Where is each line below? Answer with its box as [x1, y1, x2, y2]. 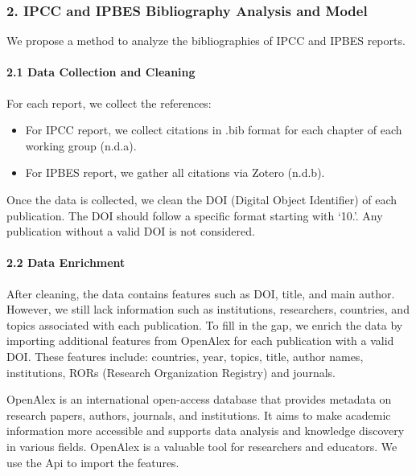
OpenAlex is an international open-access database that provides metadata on [6, 391, 392, 408]
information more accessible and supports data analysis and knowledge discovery [6, 422, 405, 439]
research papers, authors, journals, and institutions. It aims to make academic [6, 406, 391, 423]
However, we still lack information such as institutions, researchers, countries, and [6, 301, 410, 318]
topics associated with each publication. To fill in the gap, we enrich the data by [6, 316, 403, 333]
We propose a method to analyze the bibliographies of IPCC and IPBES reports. [6, 32, 406, 49]
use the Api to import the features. [6, 453, 179, 470]
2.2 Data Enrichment [6, 254, 126, 271]
